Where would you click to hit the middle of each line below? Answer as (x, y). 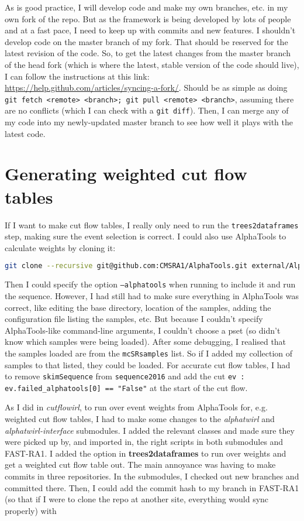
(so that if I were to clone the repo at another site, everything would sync (137, 499)
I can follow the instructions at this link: (77, 76)
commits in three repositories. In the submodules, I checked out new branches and (152, 476)
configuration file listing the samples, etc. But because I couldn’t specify (134, 319)
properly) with (31, 510)
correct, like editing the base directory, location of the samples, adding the (138, 307)
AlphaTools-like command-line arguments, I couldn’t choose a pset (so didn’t (143, 330)
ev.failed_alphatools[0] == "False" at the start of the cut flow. (126, 387)
